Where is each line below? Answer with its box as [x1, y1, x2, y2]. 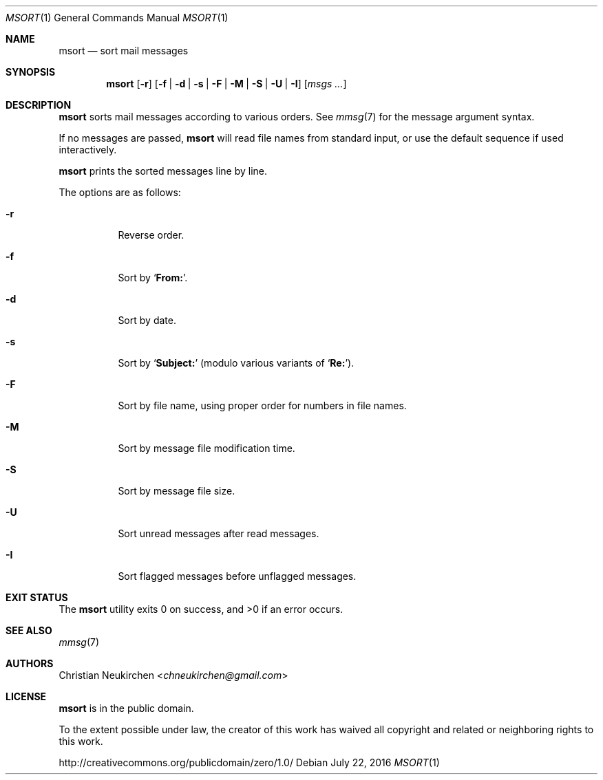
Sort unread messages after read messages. [118, 528, 319, 539]
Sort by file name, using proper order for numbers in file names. [118, 400, 407, 411]
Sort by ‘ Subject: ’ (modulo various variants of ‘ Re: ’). [118, 357, 355, 369]
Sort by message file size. [118, 485, 235, 497]
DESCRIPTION [6, 99, 72, 111]
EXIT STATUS [6, 592, 68, 603]
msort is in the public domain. [59, 702, 194, 714]
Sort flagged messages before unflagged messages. [118, 570, 357, 582]
